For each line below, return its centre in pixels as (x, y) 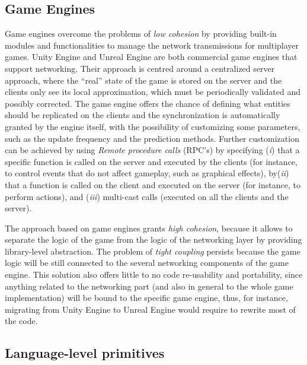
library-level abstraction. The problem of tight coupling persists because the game (153, 251)
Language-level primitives (85, 353)
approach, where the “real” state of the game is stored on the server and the (143, 80)
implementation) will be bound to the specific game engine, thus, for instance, (146, 298)
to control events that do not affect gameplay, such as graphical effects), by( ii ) (147, 173)
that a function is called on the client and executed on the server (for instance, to (153, 184)
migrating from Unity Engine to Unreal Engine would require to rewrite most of (150, 309)
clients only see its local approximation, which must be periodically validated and (153, 92)
